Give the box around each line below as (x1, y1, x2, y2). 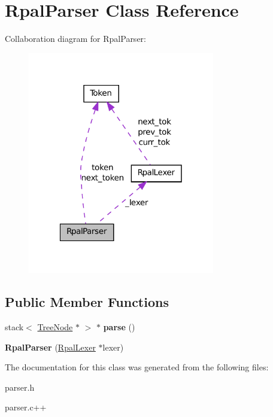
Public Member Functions (5, 293, 169, 311)
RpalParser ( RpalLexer (5, 340, 96, 353)
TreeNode (37, 320, 73, 333)
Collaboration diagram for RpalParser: (5, 32, 146, 45)
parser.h (5, 381, 35, 393)
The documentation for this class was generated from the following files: (5, 361, 269, 373)
